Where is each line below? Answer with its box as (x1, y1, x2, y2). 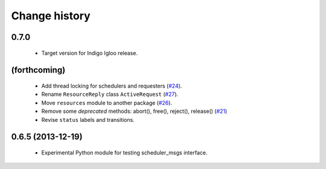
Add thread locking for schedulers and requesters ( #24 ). (41, 82, 182, 89)
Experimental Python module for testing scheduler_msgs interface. (41, 148, 208, 156)
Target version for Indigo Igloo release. (41, 49, 138, 57)
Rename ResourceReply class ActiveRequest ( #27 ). (41, 91, 179, 98)
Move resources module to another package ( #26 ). (41, 99, 172, 106)
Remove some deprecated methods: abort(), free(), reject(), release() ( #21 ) (41, 107, 228, 115)
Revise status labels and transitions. (41, 116, 135, 123)
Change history (11, 9, 91, 22)
